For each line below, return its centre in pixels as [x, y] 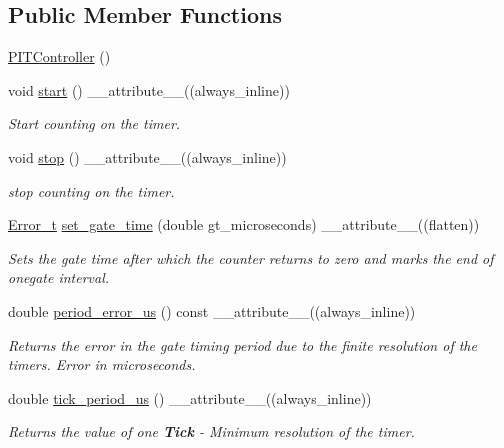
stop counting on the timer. [91, 190]
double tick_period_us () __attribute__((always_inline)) [190, 397]
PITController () [59, 56]
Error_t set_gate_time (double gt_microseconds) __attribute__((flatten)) [244, 224]
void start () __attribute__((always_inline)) [149, 89]
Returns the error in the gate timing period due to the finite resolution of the [242, 344]
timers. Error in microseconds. [102, 364]
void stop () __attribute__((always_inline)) [147, 156]
